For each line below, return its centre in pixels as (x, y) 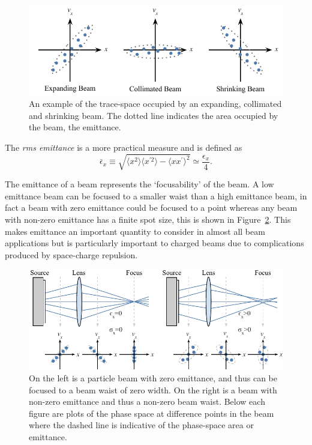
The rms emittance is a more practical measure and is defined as (124, 147)
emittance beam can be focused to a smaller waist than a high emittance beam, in (156, 195)
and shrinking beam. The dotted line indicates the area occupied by (154, 115)
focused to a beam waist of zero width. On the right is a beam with (153, 389)
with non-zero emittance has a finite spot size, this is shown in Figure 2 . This (148, 219)
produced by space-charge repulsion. (71, 254)
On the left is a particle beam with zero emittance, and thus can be (153, 378)
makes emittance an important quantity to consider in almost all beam (135, 231)
